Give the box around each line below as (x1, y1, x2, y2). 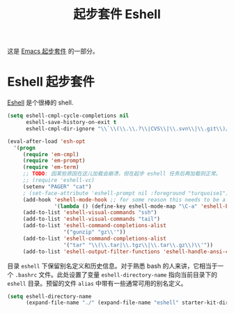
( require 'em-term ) (22, 164, 79, 171)
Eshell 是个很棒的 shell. (7, 98, 74, 107)
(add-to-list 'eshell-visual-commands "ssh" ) (22, 209, 157, 216)
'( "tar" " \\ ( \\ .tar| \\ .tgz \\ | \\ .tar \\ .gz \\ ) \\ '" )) (63, 241, 214, 248)
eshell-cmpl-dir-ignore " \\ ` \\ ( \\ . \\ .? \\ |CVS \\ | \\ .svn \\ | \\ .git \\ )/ (25, 125, 229, 132)
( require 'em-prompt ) (22, 158, 86, 165)
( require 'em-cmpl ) (22, 151, 79, 158)
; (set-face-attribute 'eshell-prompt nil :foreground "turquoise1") (22, 190, 229, 197)
